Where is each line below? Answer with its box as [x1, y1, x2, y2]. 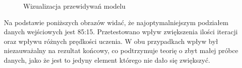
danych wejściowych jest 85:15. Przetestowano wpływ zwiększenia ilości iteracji [4, 27, 238, 37]
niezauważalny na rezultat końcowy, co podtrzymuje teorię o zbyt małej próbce [4, 45, 238, 55]
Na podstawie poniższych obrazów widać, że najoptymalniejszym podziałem [4, 17, 228, 27]
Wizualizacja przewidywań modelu [23, 1, 126, 11]
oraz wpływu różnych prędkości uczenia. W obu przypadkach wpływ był [4, 36, 218, 46]
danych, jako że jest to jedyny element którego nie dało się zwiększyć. [4, 54, 211, 65]
